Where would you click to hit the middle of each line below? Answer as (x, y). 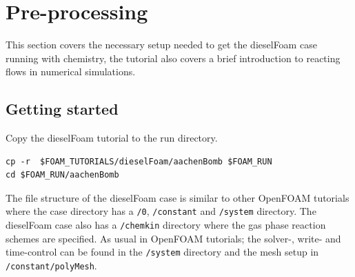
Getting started (62, 109)
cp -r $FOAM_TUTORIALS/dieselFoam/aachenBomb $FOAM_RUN (139, 161)
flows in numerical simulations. (71, 71)
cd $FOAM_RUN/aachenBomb (62, 175)
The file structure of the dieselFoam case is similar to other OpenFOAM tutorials (177, 197)
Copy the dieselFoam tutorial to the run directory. (112, 138)
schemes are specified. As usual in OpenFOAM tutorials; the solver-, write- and (173, 238)
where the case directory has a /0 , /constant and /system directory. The (161, 211)
